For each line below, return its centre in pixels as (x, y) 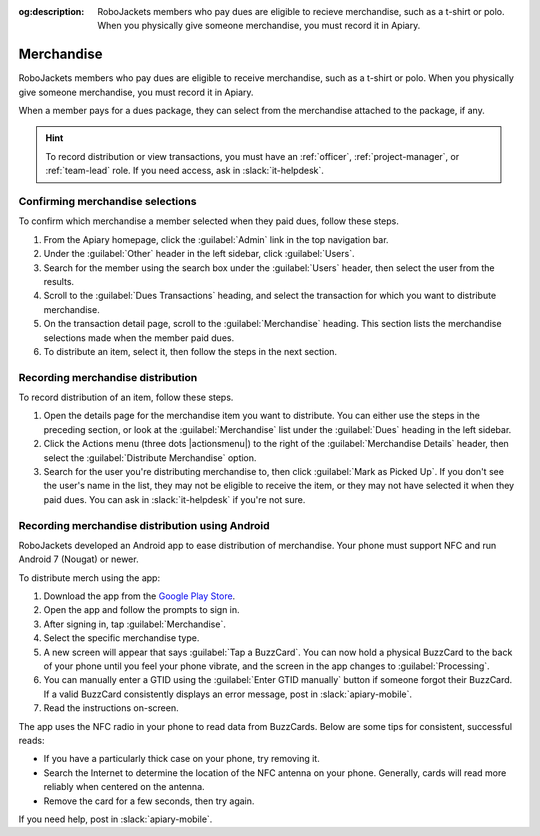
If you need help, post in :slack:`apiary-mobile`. (115, 819)
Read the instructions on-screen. (111, 708)
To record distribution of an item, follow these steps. (126, 397)
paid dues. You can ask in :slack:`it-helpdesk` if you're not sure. (174, 499)
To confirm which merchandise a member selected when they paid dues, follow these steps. (209, 221)
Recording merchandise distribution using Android (144, 525)
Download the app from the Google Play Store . (139, 596)
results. (59, 281)
